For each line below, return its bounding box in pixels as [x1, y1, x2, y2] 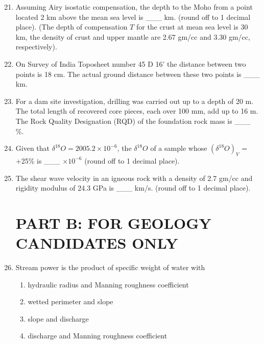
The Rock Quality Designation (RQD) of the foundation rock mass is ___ [15, 115, 251, 126]
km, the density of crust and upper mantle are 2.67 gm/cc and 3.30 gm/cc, [15, 31, 250, 42]
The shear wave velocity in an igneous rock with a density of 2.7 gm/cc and [15, 172, 253, 183]
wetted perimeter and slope [28, 296, 113, 307]
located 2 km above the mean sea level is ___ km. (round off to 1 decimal [15, 11, 251, 22]
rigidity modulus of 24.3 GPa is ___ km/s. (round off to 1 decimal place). [15, 182, 251, 193]
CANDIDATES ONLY [15, 232, 178, 253]
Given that [15, 143, 50, 153]
